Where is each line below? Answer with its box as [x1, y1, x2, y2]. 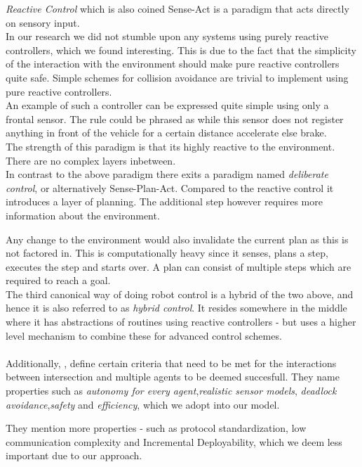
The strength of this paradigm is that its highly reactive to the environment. [6, 139, 335, 153]
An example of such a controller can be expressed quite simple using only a [6, 98, 329, 113]
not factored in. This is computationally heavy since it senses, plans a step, [6, 245, 328, 260]
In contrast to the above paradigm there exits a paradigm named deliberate [6, 167, 328, 181]
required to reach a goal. [6, 273, 111, 288]
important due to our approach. [6, 448, 142, 463]
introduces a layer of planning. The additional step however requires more [6, 194, 323, 209]
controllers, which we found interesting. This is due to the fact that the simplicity [6, 42, 356, 57]
